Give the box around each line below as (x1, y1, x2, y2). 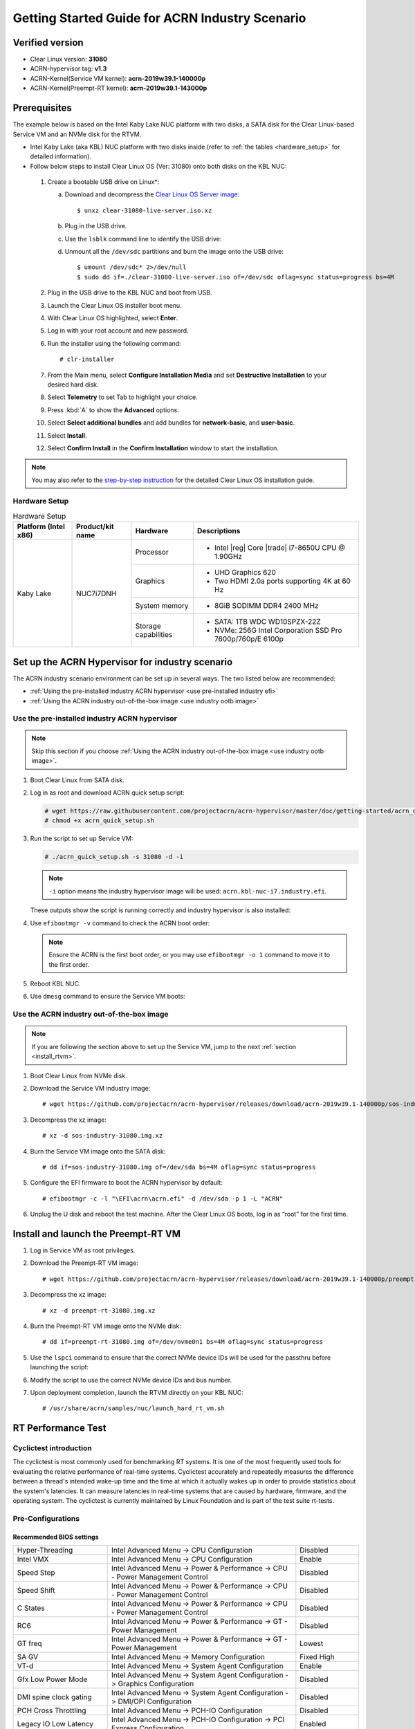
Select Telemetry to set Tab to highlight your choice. (47, 393, 198, 401)
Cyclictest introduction (12, 1443, 93, 1453)
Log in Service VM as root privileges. (30, 1246, 136, 1255)
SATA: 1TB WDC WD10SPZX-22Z (214, 617, 321, 627)
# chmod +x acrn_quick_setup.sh (44, 817, 155, 824)
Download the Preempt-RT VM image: (30, 1259, 138, 1267)
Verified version (12, 37, 84, 48)
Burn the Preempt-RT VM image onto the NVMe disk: (30, 1322, 181, 1330)
